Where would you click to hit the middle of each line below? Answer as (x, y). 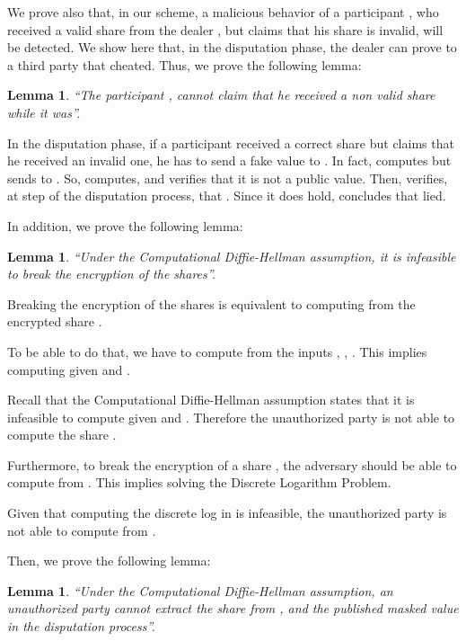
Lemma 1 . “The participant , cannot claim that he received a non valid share (221, 95)
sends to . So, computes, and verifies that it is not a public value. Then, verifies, (228, 178)
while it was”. (44, 112)
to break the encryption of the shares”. (112, 274)
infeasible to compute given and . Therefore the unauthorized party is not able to (231, 417)
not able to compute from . (82, 530)
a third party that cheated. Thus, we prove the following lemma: (185, 64)
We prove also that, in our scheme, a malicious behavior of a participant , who (223, 12)
